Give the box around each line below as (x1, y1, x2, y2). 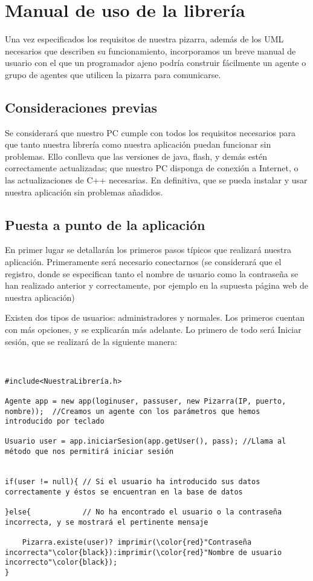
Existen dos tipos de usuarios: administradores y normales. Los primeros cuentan (5, 311, 305, 324)
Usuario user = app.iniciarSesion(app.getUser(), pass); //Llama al (5, 437, 286, 446)
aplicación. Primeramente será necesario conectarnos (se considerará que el (5, 255, 282, 268)
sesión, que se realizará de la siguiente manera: (5, 335, 178, 347)
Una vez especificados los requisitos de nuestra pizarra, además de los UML (5, 33, 284, 45)
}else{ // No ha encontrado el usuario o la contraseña (5, 508, 282, 517)
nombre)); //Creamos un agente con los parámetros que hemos (5, 407, 260, 416)
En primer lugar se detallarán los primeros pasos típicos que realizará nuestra (5, 243, 291, 256)
